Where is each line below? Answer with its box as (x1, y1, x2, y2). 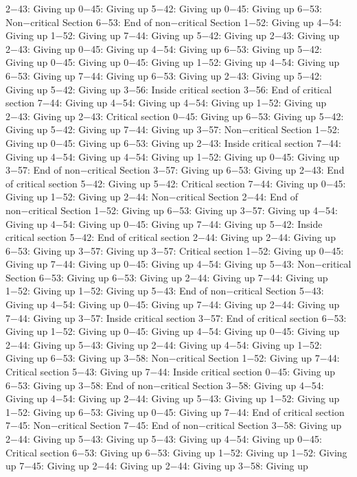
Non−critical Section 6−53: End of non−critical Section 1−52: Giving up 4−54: (5, 14, 342, 29)
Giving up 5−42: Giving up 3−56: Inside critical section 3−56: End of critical (5, 82, 332, 96)
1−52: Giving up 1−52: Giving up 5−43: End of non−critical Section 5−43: (5, 283, 324, 298)
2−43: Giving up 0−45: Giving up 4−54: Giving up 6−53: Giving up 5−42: (5, 41, 322, 56)
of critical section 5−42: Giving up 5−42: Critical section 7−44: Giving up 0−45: (5, 176, 346, 190)
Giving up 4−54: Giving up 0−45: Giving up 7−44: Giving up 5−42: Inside (5, 216, 323, 231)
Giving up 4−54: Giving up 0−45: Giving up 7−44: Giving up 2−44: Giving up (5, 297, 340, 312)
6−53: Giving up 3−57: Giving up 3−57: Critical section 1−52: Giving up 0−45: (5, 243, 344, 257)
